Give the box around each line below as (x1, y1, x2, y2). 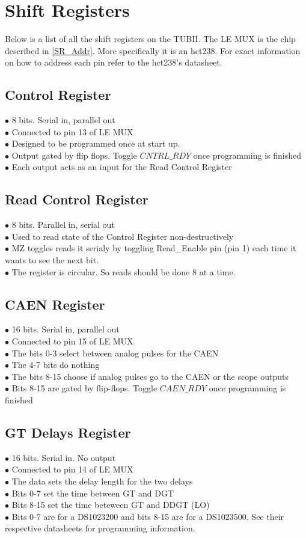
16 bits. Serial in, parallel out (11, 323, 120, 335)
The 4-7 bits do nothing (11, 358, 100, 371)
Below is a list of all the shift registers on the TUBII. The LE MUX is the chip (5, 32, 296, 45)
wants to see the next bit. (5, 254, 99, 266)
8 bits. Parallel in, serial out (11, 218, 115, 231)
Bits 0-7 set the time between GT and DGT (11, 486, 174, 499)
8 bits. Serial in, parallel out (11, 114, 115, 126)
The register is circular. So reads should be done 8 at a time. (11, 265, 236, 278)
